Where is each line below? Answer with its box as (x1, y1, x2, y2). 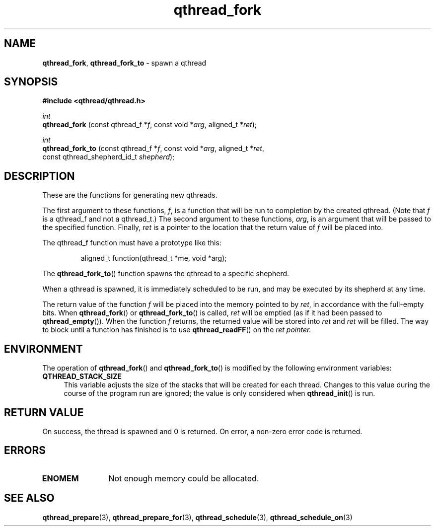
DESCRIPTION (4, 169, 75, 182)
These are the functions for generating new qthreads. (42, 191, 217, 200)
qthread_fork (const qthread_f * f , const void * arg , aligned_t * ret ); (42, 120, 257, 129)
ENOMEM (42, 473, 79, 483)
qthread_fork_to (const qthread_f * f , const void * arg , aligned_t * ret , (42, 144, 264, 153)
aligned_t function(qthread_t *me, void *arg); (80, 254, 227, 263)
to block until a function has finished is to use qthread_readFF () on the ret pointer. (42, 325, 311, 334)
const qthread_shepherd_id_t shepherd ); (42, 152, 175, 161)
